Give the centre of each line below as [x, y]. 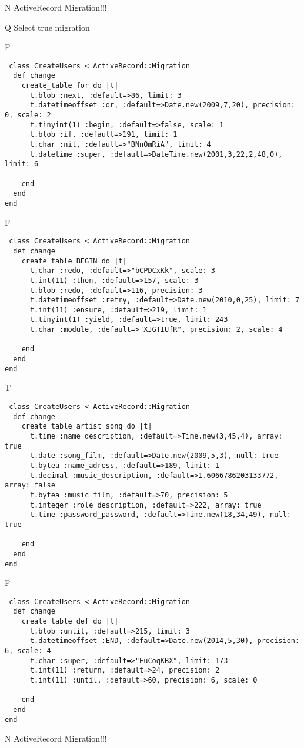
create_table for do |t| [70, 86]
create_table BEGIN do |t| [74, 261]
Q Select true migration [47, 27]
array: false [30, 485]
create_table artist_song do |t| [87, 426]
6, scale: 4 [28, 651]
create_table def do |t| [70, 622]
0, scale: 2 [28, 115]
